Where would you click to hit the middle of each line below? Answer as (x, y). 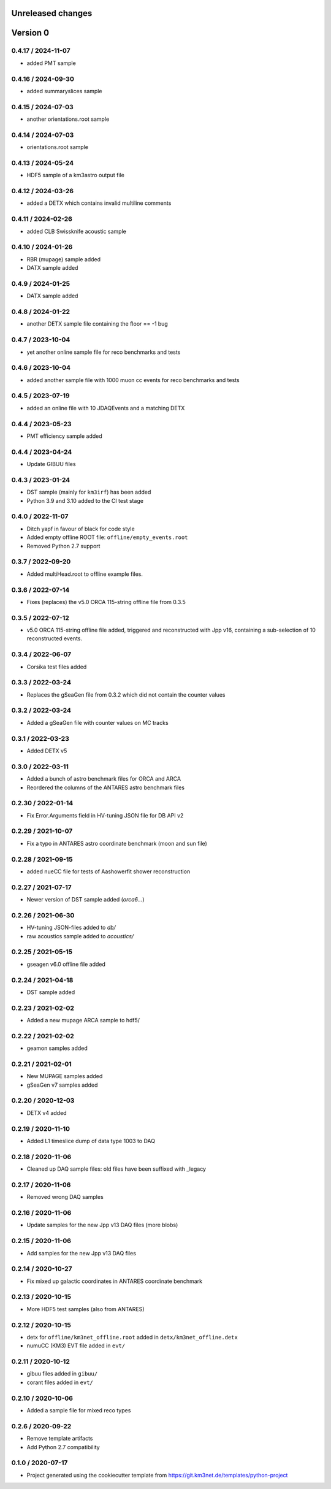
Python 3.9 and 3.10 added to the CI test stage (85, 500)
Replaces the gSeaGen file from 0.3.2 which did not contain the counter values (126, 695)
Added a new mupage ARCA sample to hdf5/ (83, 1020)
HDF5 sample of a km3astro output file (76, 175)
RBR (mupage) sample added (64, 259)
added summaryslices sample (64, 91)
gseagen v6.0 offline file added (66, 964)
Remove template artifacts (60, 1439)
